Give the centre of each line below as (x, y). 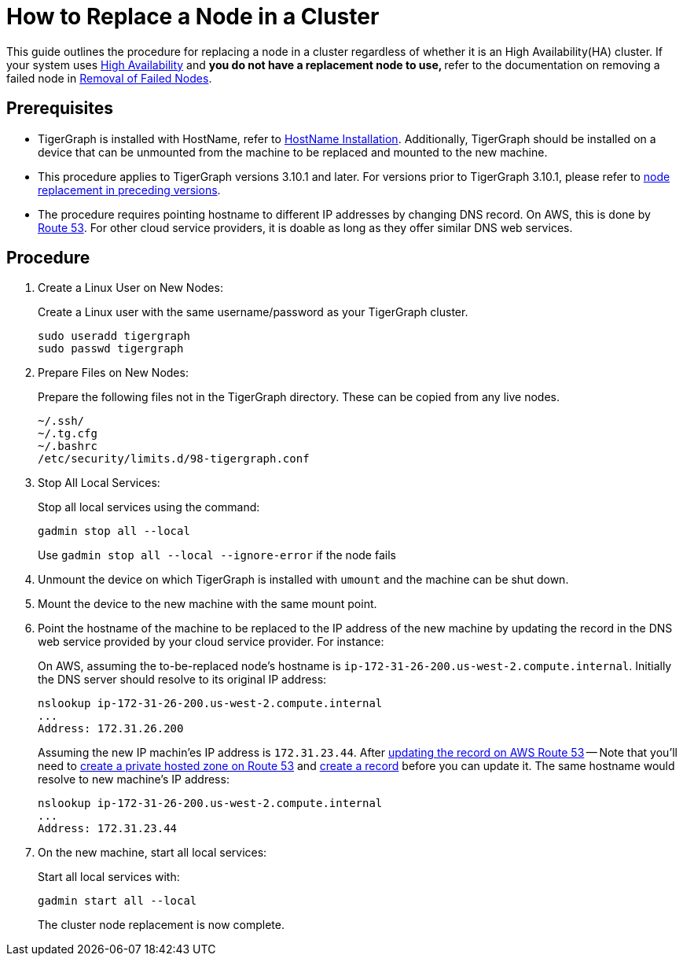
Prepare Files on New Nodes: (113, 373)
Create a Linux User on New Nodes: (130, 288)
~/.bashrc (68, 446)
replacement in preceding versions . (129, 190)
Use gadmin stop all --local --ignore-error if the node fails (217, 555)
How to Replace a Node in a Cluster (193, 17)
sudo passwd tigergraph (111, 349)
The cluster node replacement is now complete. (161, 925)
